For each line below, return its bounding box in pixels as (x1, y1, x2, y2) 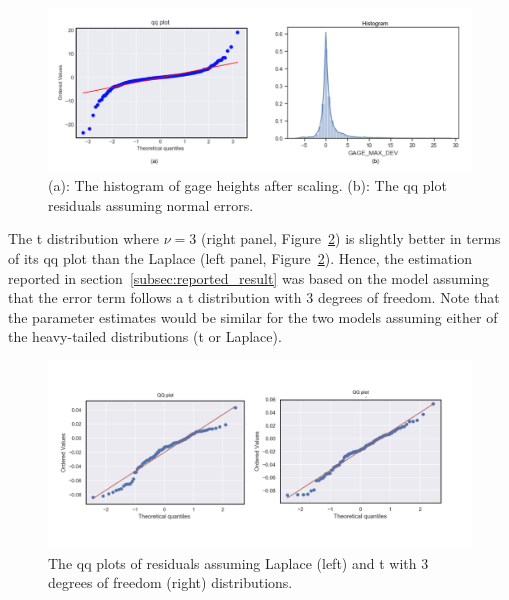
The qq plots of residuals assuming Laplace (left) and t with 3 (48, 552, 429, 573)
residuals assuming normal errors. (48, 194, 254, 215)
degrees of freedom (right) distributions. (48, 572, 293, 593)
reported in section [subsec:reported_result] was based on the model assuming (8, 267, 490, 288)
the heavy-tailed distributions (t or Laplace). (8, 326, 282, 347)
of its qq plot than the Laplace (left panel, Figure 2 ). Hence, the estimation (8, 247, 473, 268)
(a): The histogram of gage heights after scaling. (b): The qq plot (48, 175, 447, 196)
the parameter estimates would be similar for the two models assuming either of (8, 306, 498, 327)
